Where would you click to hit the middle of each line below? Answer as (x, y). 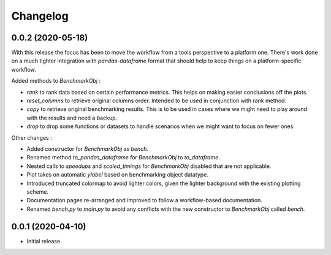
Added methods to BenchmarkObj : (56, 81)
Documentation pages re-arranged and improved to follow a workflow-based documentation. (145, 200)
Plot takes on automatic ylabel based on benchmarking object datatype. (117, 175)
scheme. (38, 192)
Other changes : (32, 137)
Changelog (40, 16)
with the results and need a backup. (72, 118)
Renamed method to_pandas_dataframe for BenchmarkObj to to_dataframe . (123, 158)
